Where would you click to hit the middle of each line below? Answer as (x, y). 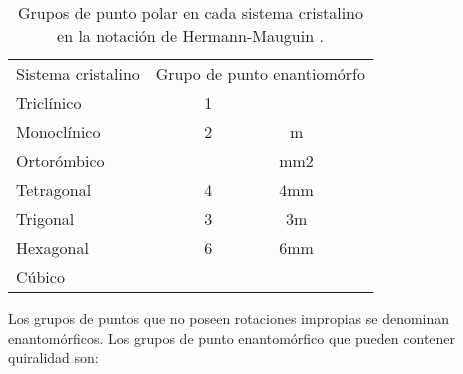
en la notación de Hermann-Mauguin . (190, 35)
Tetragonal (54, 189)
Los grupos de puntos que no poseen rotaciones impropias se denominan (229, 318)
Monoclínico (58, 131)
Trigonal (45, 218)
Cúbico (40, 276)
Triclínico (49, 102)
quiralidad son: (53, 357)
